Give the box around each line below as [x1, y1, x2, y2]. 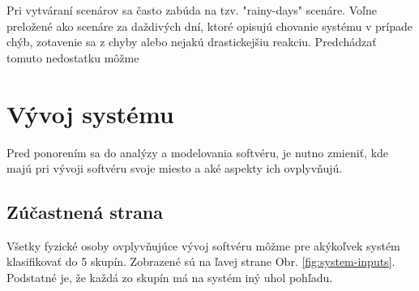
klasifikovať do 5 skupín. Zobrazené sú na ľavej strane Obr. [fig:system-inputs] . [6, 253, 395, 270]
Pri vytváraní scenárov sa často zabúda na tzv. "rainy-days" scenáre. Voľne [6, 2, 377, 18]
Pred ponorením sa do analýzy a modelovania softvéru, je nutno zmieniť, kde [6, 143, 389, 160]
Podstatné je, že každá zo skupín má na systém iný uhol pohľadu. [6, 269, 333, 286]
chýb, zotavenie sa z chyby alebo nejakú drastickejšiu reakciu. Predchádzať [6, 33, 377, 50]
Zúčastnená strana [6, 199, 164, 225]
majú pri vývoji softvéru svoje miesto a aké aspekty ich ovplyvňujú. [6, 160, 343, 177]
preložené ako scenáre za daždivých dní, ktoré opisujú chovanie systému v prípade [6, 17, 413, 34]
